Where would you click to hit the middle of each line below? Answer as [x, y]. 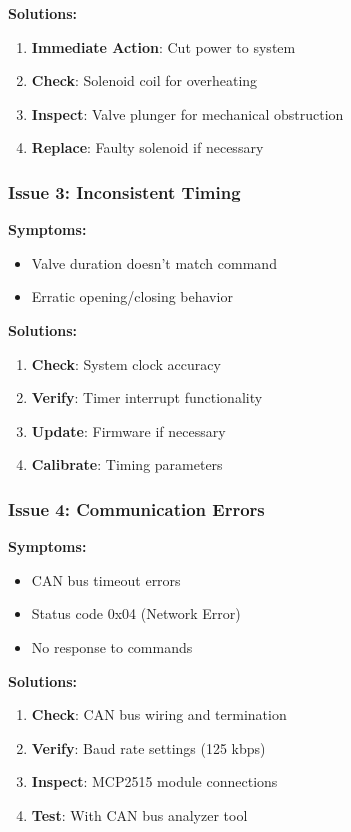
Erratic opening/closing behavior [132, 296]
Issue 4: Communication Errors [136, 508]
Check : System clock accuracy [126, 363]
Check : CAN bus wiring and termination [159, 714]
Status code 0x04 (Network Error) [136, 613]
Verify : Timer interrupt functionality [147, 397]
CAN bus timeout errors [106, 579]
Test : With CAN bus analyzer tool [139, 814]
